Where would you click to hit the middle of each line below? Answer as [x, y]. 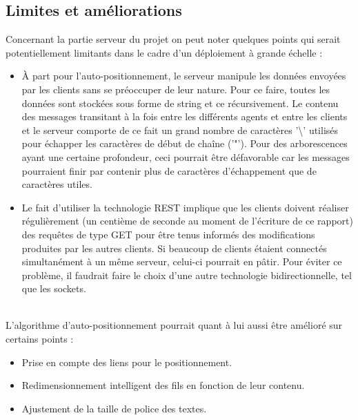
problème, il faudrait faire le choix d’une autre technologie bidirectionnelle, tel [187, 275]
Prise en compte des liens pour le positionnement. [127, 362]
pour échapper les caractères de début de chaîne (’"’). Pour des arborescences [185, 143]
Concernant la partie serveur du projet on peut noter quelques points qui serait [173, 39]
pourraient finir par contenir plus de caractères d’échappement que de [169, 170]
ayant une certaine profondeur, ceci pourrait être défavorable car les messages [186, 156]
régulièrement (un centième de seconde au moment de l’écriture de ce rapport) [187, 221]
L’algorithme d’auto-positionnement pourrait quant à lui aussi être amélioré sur [174, 325]
